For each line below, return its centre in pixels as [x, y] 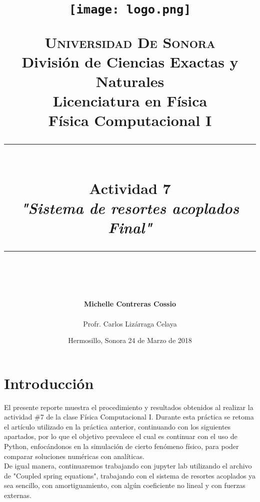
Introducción [49, 383]
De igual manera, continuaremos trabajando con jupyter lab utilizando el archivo [128, 466]
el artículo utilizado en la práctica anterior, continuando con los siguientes [117, 426]
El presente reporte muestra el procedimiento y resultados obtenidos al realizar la [129, 407]
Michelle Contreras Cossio [130, 304]
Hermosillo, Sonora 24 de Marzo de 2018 [130, 340]
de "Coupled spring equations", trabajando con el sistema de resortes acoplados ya [130, 475]
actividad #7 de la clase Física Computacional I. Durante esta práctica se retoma [129, 417]
